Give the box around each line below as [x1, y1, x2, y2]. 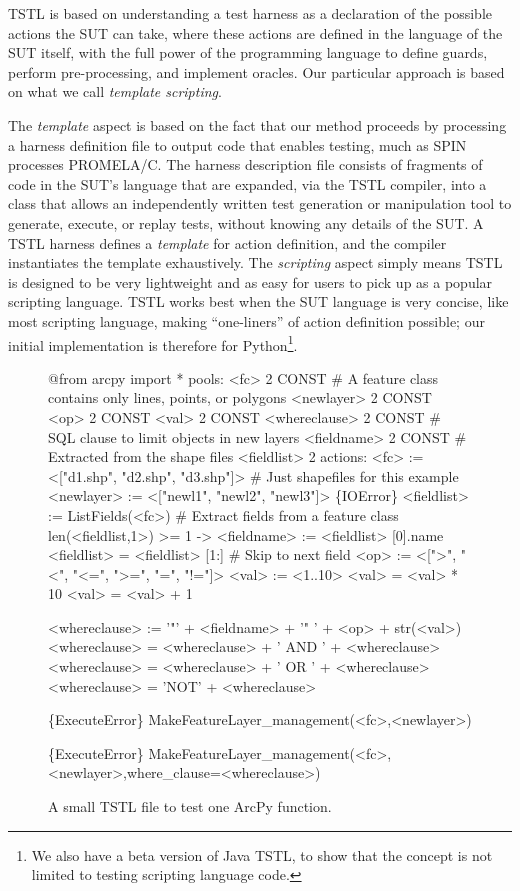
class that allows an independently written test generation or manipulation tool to [8, 193, 512, 214]
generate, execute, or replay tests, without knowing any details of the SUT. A [8, 212, 484, 233]
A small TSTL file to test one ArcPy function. [48, 796, 332, 817]
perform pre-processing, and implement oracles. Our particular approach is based [8, 61, 505, 82]
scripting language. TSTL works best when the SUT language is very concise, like [8, 291, 509, 312]
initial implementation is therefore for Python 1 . [8, 331, 298, 355]
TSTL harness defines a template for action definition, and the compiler [8, 232, 447, 253]
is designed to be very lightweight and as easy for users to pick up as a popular [8, 271, 493, 292]
